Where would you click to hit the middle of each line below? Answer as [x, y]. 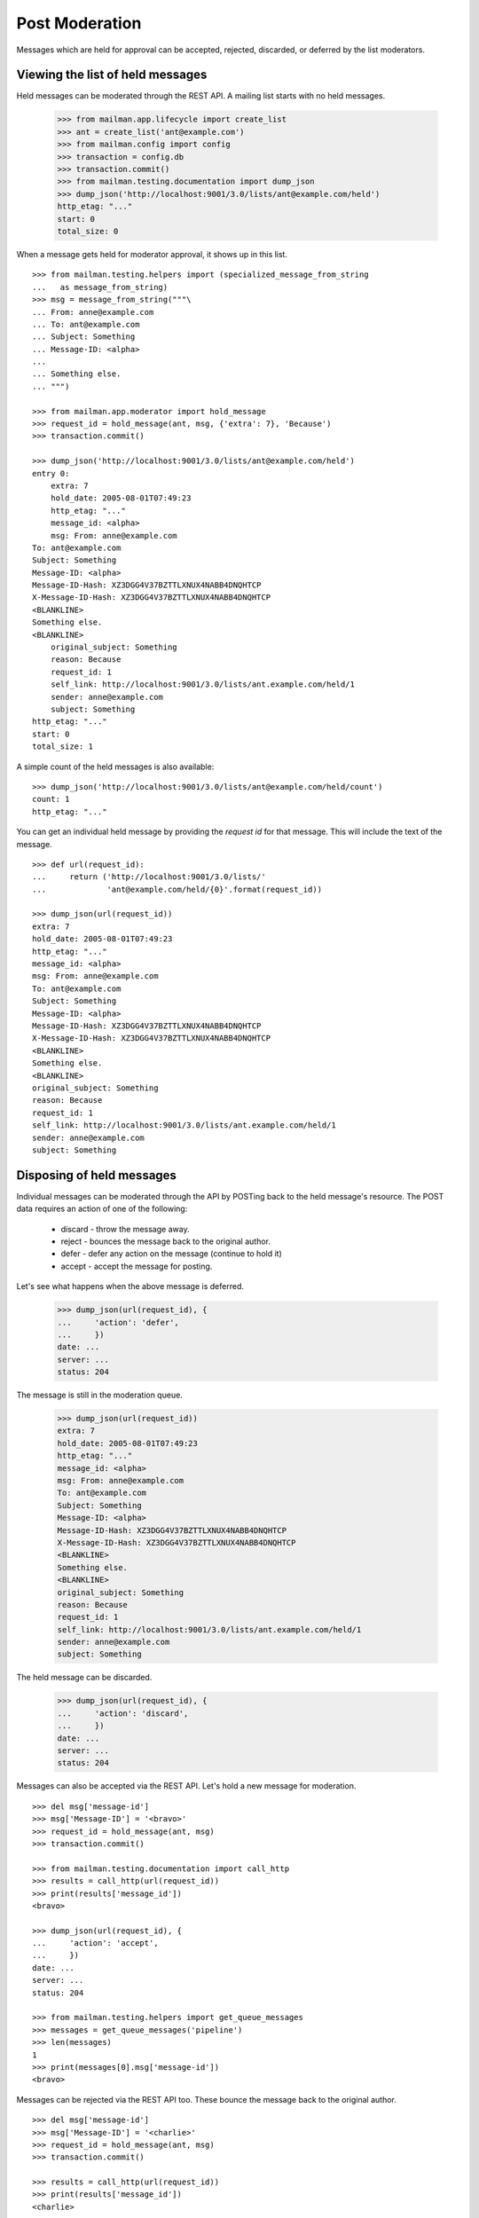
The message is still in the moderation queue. [100, 1395]
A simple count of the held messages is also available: [115, 767]
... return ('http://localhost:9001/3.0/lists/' [149, 877]
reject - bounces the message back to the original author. [165, 1241]
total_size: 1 [63, 747]
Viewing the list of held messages [112, 75]
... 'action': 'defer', [118, 1322]
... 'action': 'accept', [95, 1943]
